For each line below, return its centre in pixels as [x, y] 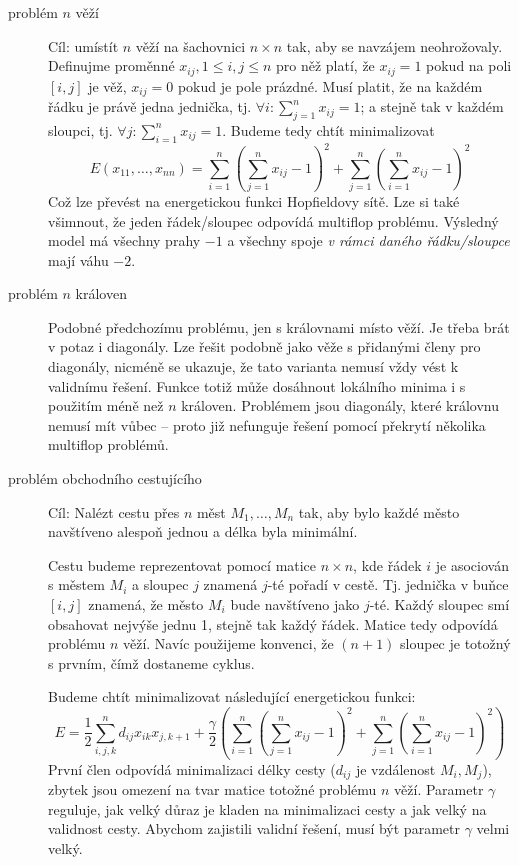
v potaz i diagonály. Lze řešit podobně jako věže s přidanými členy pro [264, 346]
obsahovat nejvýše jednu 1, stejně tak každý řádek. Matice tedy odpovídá [273, 623]
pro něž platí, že [325, 65]
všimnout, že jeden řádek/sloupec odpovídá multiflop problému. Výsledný [273, 220]
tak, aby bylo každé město [379, 511]
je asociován [472, 564]
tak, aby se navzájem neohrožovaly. [394, 45]
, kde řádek [387, 564]
